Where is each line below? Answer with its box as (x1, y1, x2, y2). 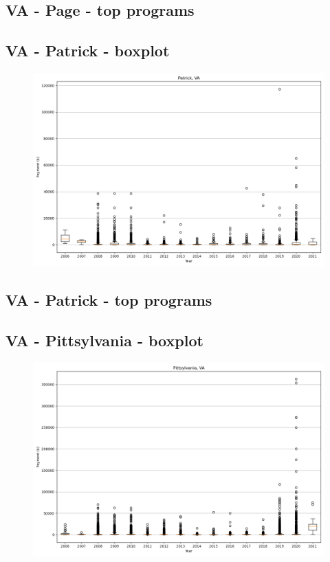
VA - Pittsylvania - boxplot (5, 330, 203, 351)
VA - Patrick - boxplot (5, 40, 170, 61)
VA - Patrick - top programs (5, 289, 212, 311)
